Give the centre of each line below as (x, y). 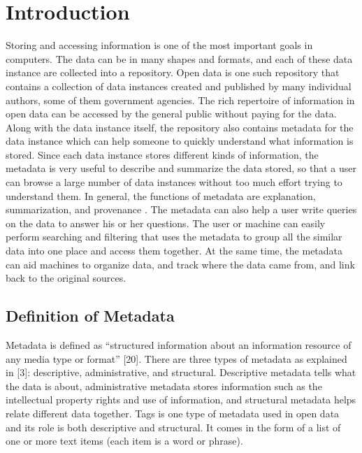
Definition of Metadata (90, 316)
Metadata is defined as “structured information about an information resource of (179, 345)
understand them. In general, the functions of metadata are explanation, (161, 195)
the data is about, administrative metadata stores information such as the (164, 386)
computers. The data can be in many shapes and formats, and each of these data (179, 58)
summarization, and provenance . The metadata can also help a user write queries (181, 209)
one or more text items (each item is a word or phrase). (124, 441)
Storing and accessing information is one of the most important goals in (159, 45)
